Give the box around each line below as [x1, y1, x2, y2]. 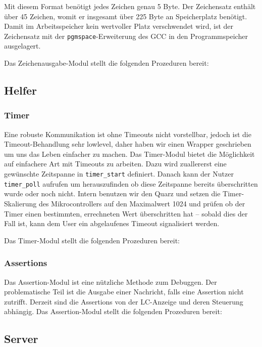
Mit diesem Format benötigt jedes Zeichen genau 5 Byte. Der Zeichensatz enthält [4, 1, 256, 11]
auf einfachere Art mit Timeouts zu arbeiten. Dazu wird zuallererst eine [4, 158, 227, 169]
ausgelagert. [4, 40, 41, 51]
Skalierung [4, 198, 37, 208]
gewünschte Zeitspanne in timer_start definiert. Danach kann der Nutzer [4, 168, 234, 179]
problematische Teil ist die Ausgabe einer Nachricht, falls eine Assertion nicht [4, 286, 244, 297]
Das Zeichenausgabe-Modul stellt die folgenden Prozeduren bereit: [4, 58, 209, 68]
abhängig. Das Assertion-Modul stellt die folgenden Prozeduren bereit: [4, 306, 222, 317]
